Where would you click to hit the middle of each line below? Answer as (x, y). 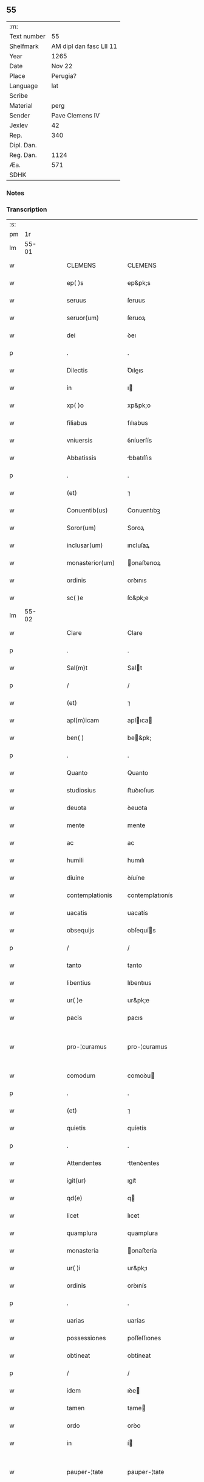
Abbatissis (82, 458)
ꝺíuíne (136, 878)
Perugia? (64, 75)
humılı (136, 861)
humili (75, 861)
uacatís (138, 913)
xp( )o (75, 405)
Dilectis (77, 371)
